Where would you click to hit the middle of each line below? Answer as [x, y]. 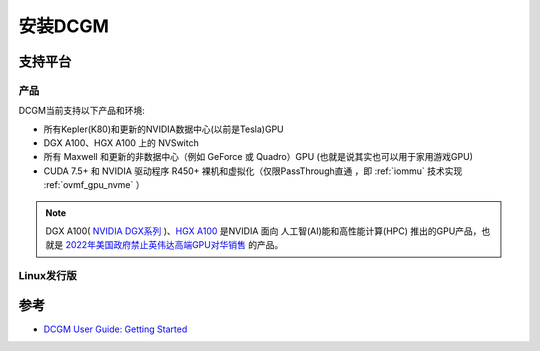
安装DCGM [64, 26]
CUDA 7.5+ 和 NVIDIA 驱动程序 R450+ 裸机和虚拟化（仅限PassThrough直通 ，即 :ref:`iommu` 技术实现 [253, 171]
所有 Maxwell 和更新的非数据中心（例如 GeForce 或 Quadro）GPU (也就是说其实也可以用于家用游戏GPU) [258, 157]
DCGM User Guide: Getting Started [115, 329]
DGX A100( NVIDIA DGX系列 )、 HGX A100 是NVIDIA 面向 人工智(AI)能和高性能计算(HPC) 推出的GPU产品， [263, 231]
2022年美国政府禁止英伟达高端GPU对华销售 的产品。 [174, 245]
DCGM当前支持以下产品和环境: [81, 111]
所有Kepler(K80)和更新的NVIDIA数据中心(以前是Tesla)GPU [163, 129]
